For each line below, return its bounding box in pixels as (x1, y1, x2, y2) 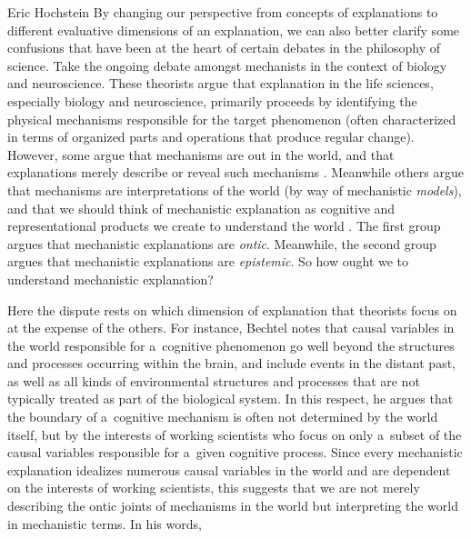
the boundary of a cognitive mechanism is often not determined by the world (7, 407, 438, 426)
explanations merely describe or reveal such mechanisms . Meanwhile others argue (7, 163, 464, 182)
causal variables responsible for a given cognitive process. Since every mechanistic (7, 443, 463, 462)
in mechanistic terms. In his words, (7, 514, 202, 533)
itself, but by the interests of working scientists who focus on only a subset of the (7, 424, 462, 444)
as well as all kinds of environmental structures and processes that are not (7, 371, 420, 390)
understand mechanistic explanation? (7, 269, 214, 288)
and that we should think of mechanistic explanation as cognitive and (7, 198, 396, 217)
